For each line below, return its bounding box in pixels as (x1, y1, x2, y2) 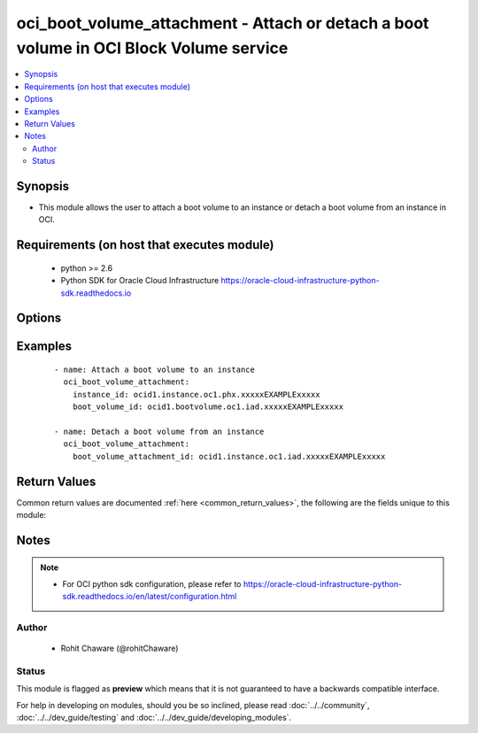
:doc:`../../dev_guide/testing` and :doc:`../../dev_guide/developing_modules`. (16, 713, 292, 723)
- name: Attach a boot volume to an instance (54, 364, 256, 374)
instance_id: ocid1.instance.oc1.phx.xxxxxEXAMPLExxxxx (72, 390, 320, 399)
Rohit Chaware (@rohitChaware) (60, 643, 179, 654)
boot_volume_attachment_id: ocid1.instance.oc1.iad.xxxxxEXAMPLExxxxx (72, 451, 386, 461)
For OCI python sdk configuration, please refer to (62, 578, 242, 589)
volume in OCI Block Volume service (16, 38, 289, 58)
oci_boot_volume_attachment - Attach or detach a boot (16, 13, 429, 33)
